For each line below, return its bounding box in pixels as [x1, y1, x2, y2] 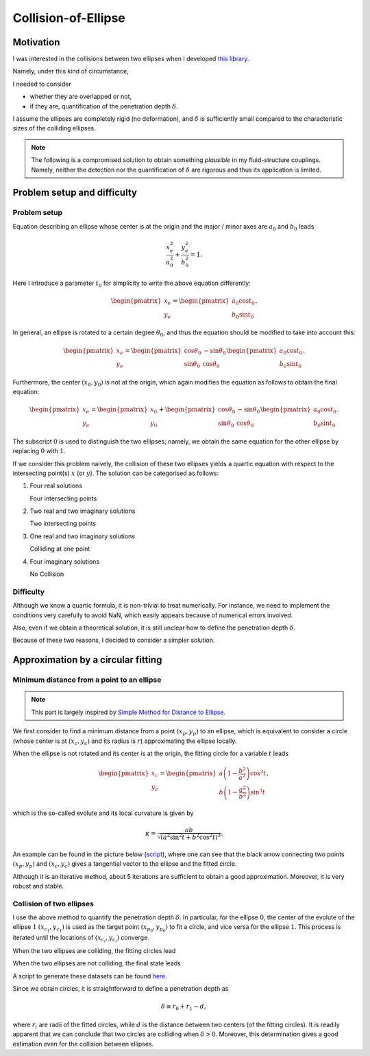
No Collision [29, 570, 64, 578]
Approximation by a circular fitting [12, 654, 162, 666]
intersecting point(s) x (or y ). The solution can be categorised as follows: [12, 469, 219, 477]
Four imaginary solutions [29, 557, 99, 566]
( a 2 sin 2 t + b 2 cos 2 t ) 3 [160, 832, 221, 841]
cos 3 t [250, 768, 267, 777]
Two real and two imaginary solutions [29, 507, 136, 515]
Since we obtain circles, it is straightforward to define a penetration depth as [12, 984, 229, 992]
